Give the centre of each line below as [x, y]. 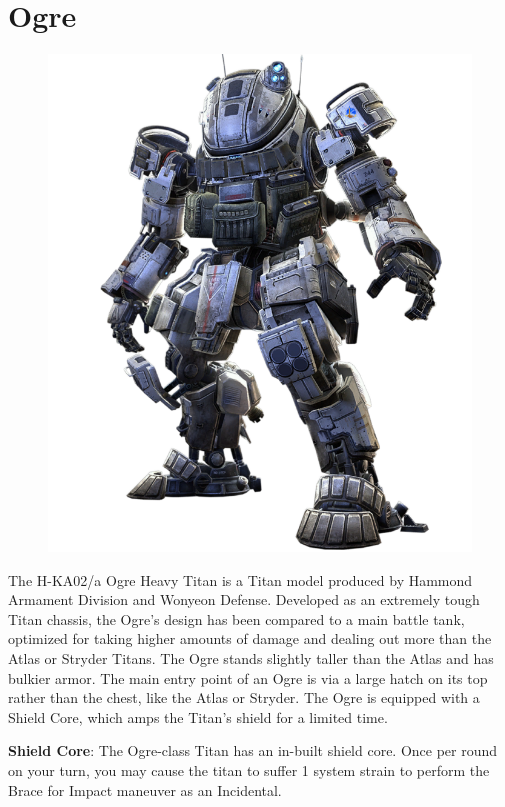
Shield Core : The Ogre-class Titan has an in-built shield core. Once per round [253, 750]
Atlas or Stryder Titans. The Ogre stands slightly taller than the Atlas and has [251, 657]
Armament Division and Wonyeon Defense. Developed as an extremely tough [244, 599]
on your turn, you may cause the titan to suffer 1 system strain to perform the [249, 769]
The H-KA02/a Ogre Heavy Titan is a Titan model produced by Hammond [240, 579]
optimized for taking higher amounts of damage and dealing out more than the [250, 638]
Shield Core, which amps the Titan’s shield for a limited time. [198, 716]
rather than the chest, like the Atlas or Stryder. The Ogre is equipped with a [244, 697]
